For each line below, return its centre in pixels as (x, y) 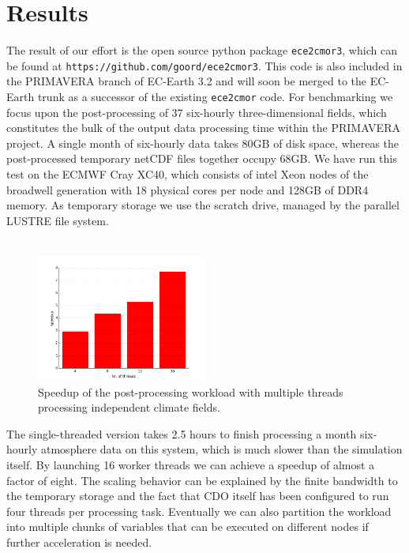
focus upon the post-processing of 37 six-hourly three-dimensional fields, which (197, 112)
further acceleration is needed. (79, 542)
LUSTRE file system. (58, 220)
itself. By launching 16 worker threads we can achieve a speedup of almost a (191, 465)
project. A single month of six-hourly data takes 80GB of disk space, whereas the (203, 143)
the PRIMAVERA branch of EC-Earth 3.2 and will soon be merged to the (186, 81)
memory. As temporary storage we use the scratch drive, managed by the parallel (203, 205)
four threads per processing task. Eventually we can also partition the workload (199, 511)
